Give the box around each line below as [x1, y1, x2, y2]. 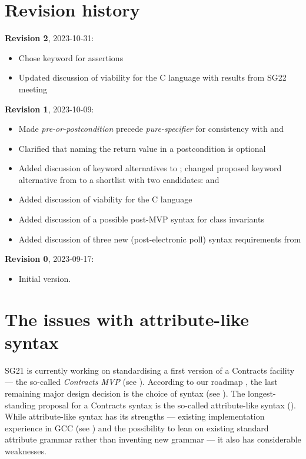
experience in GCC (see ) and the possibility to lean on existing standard [5, 421, 269, 434]
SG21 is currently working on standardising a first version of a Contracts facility [5, 364, 295, 376]
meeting [18, 82, 48, 95]
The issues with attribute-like [5, 307, 249, 331]
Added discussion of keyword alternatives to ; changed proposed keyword [18, 162, 282, 174]
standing [5, 398, 36, 411]
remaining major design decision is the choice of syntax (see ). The [5, 387, 245, 399]
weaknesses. [5, 444, 46, 457]
